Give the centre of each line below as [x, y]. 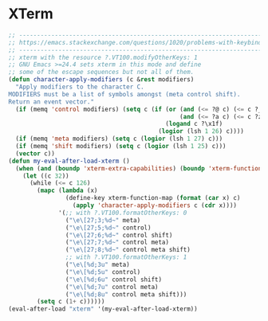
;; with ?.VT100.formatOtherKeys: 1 [126, 257]
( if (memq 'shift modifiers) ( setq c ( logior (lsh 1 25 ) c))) [121, 147]
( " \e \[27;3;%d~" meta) [103, 220]
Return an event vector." [51, 102]
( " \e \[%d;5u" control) [103, 272]
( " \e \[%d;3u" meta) [97, 265]
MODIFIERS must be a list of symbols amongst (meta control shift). [124, 94]
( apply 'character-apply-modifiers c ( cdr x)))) [155, 206]
